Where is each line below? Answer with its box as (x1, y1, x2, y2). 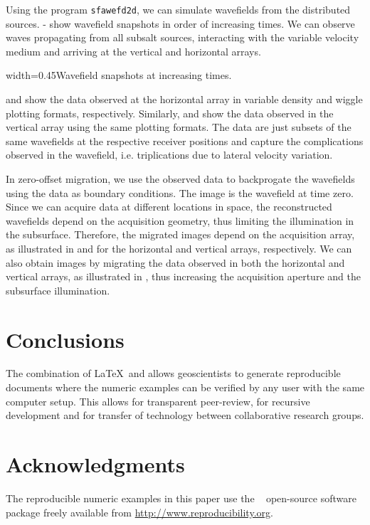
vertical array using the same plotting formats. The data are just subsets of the (6, 120, 351, 134)
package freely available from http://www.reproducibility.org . (6, 504, 273, 519)
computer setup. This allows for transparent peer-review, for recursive (6, 393, 310, 408)
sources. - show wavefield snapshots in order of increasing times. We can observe (6, 16, 355, 31)
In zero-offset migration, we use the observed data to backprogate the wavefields (6, 171, 355, 186)
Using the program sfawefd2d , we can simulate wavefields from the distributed (6, 2, 351, 16)
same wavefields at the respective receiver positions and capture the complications (6, 133, 364, 148)
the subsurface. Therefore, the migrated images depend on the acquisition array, (6, 227, 355, 242)
